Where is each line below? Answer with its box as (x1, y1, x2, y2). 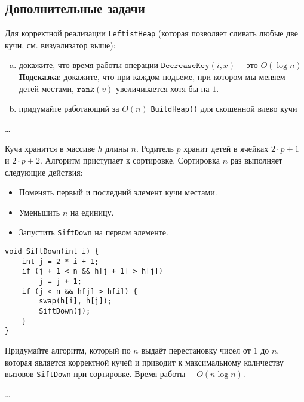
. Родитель (136, 142, 174, 155)
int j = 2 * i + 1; (22, 257, 99, 266)
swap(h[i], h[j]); (39, 297, 112, 306)
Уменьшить (19, 205, 60, 218)
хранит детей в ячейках (183, 142, 269, 155)
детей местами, (19, 82, 75, 94)
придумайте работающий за (19, 102, 119, 115)
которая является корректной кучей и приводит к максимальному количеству (5, 355, 284, 368)
